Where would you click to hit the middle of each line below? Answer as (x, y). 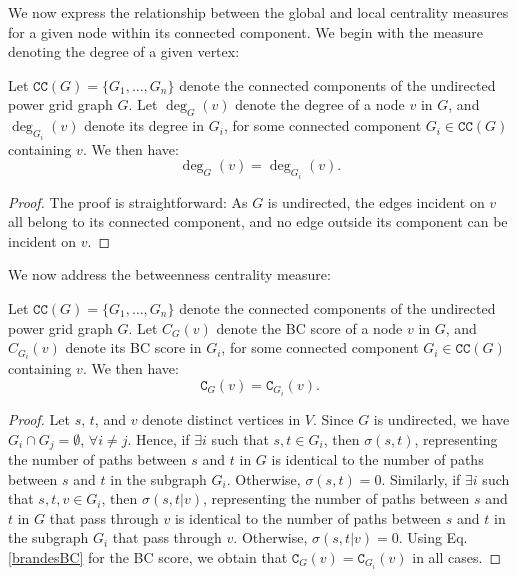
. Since (333, 418)
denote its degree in (144, 125)
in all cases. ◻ (457, 557)
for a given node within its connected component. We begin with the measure (246, 31)
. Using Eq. (433, 537)
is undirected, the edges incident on (376, 201)
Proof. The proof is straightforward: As (128, 201)
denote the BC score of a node (309, 327)
